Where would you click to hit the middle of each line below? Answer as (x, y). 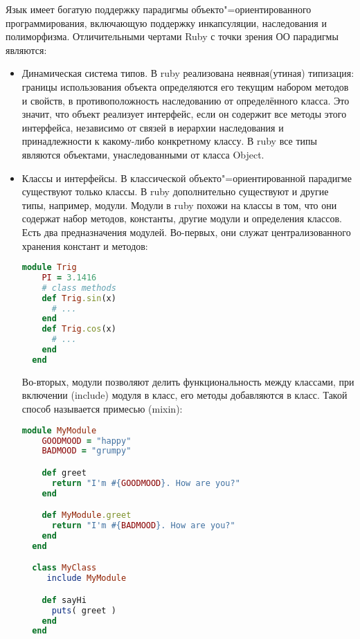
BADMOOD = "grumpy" (87, 451)
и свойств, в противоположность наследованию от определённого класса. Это (186, 100)
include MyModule (87, 578)
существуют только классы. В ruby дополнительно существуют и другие (175, 191)
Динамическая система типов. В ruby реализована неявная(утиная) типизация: (188, 73)
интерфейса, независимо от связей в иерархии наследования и (153, 127)
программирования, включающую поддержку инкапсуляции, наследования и (166, 22)
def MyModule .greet (87, 515)
